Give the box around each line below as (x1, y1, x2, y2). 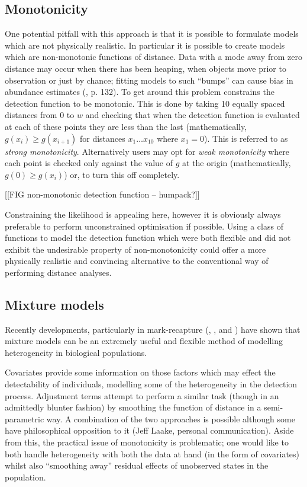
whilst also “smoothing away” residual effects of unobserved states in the (5, 459, 269, 472)
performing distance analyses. (5, 266, 112, 278)
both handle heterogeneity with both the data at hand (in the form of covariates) (5, 447, 300, 460)
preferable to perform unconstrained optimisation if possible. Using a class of (5, 219, 283, 232)
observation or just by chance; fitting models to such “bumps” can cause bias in (5, 74, 293, 86)
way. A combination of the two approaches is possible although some (46, 412, 295, 425)
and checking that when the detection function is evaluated (85, 109, 300, 121)
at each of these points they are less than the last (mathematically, (5, 120, 247, 132)
